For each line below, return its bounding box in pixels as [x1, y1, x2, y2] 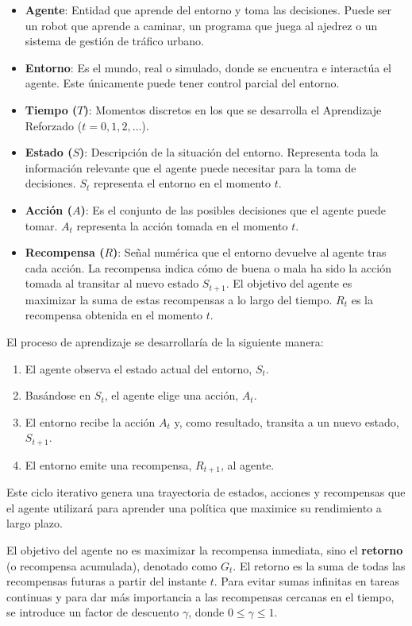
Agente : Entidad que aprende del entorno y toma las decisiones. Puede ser [25, 2, 392, 17]
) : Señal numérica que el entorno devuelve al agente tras [113, 244, 387, 261]
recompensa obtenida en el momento [25, 307, 203, 323]
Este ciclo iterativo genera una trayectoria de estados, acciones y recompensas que [6, 484, 406, 500]
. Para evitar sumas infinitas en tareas [214, 573, 399, 589]
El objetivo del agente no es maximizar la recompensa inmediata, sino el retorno [6, 542, 403, 558]
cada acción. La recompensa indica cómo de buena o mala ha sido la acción [25, 259, 391, 276]
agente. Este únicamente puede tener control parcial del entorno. [25, 75, 340, 91]
